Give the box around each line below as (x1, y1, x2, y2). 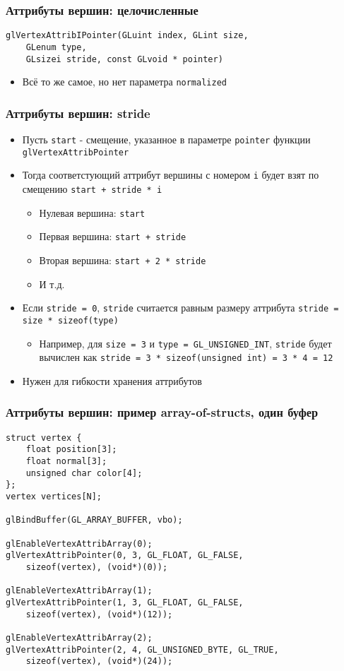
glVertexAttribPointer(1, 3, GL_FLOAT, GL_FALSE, (6, 597, 244, 607)
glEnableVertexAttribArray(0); (6, 538, 153, 549)
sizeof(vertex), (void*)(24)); (25, 656, 173, 667)
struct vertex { (6, 432, 82, 443)
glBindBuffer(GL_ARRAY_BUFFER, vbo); (6, 515, 183, 525)
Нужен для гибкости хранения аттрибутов (22, 373, 202, 388)
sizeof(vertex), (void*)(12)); (25, 609, 173, 619)
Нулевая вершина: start (39, 205, 146, 220)
